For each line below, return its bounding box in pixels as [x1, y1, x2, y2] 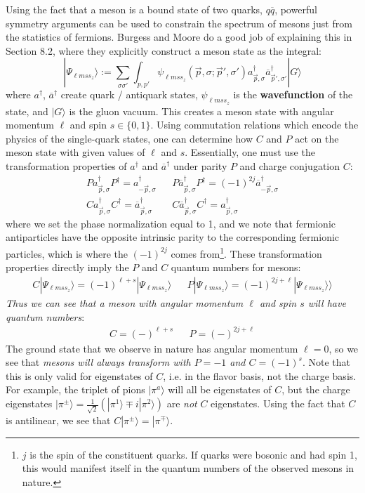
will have [307, 295, 346, 310]
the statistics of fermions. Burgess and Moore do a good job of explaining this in [6, 29, 352, 44]
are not [166, 396, 197, 411]
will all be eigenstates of [168, 382, 272, 397]
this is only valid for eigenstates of [6, 368, 153, 383]
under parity [173, 158, 227, 173]
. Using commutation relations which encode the [150, 117, 359, 132]
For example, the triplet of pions [6, 382, 145, 397]
